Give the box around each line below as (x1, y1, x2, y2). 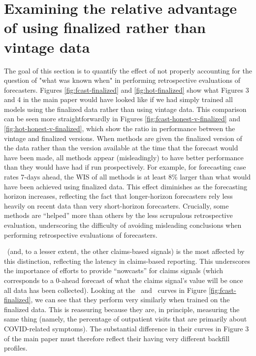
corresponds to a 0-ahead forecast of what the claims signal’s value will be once (4, 275, 243, 285)
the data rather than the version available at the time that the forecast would (4, 142, 238, 153)
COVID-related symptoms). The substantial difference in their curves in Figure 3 (4, 323, 249, 333)
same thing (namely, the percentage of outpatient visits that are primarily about (4, 314, 247, 324)
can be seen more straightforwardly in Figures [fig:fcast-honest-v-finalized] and (4, 113, 240, 124)
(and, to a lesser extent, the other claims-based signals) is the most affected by (7, 246, 245, 256)
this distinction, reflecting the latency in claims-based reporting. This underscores (4, 255, 251, 266)
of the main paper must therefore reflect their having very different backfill (4, 333, 230, 343)
